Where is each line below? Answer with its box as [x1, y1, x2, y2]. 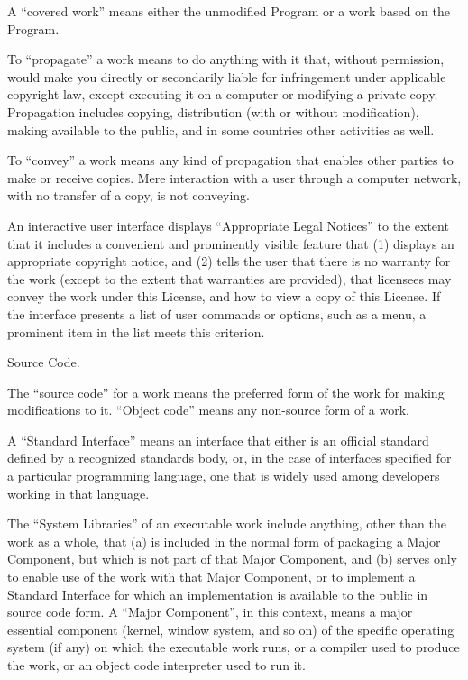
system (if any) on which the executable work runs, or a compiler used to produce [7, 638, 460, 657]
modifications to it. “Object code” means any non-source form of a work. [7, 400, 409, 419]
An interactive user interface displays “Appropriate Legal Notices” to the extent [7, 216, 449, 234]
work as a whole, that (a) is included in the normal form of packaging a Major [7, 531, 441, 550]
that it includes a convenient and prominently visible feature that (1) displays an [7, 234, 454, 253]
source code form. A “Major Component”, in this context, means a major [7, 602, 413, 621]
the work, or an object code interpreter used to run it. [7, 656, 306, 674]
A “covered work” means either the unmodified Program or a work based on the [7, 2, 450, 20]
